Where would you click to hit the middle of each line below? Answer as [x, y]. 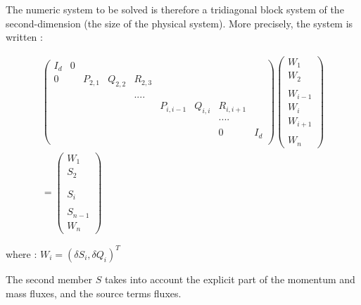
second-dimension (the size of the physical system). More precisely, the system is [179, 23]
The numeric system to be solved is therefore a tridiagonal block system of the [175, 9]
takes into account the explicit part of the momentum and [230, 279]
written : [24, 37]
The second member [49, 279]
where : [21, 253]
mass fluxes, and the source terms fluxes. [94, 293]
